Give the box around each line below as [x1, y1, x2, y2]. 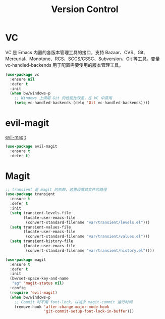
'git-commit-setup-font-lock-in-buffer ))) [43, 309, 135, 314]
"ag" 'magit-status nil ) [12, 281, 65, 286]
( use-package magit [5, 257, 46, 262]
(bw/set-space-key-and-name [10, 276, 69, 281]
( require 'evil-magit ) [10, 290, 58, 295]
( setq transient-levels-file [10, 210, 71, 215]
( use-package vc [5, 72, 39, 77]
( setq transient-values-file [10, 224, 71, 230]
